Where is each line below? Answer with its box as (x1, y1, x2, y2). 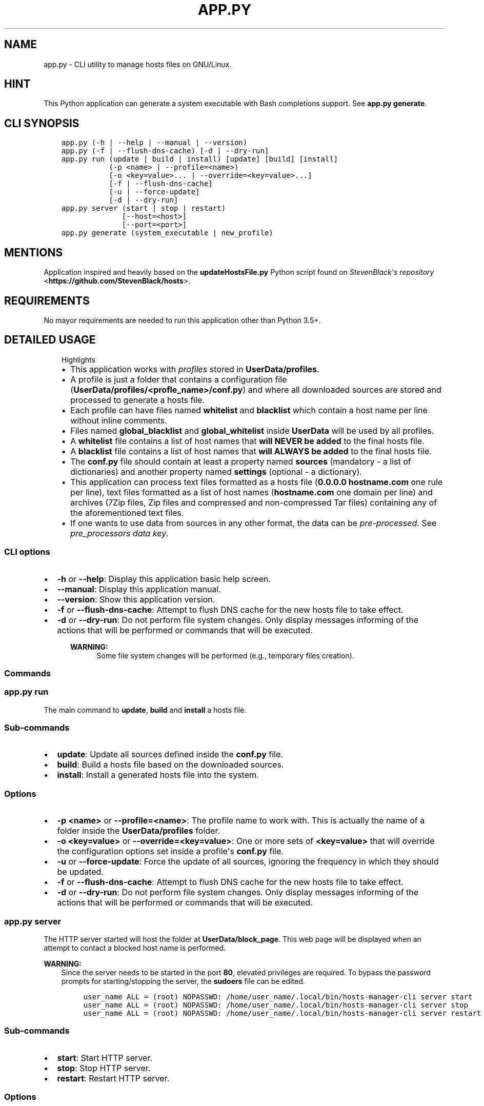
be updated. (57, 867, 104, 877)
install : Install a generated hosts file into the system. (57, 770, 259, 780)
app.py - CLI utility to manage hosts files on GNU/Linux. (44, 59, 232, 69)
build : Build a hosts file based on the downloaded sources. (57, 759, 284, 770)
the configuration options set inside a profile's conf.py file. (57, 846, 284, 857)
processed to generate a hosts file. (70, 394, 205, 405)
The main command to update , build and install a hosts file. (44, 705, 247, 714)
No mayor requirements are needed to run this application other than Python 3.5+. (44, 315, 321, 325)
